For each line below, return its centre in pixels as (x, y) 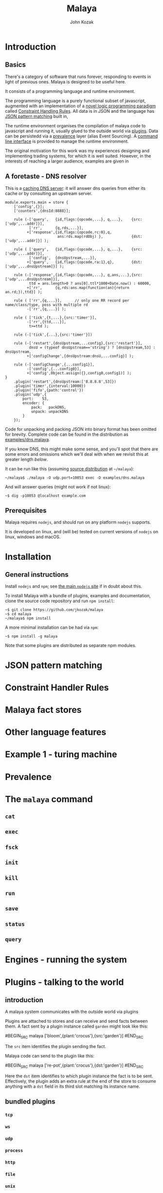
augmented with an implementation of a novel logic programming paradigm (81, 106)
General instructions (37, 575)
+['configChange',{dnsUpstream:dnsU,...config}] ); (80, 356)
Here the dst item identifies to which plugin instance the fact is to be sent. (79, 1076)
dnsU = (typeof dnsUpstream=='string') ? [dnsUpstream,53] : (92, 347)
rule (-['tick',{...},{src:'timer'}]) (53, 335)
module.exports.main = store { (37, 202)
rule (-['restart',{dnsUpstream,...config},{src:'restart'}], (78, 343)
